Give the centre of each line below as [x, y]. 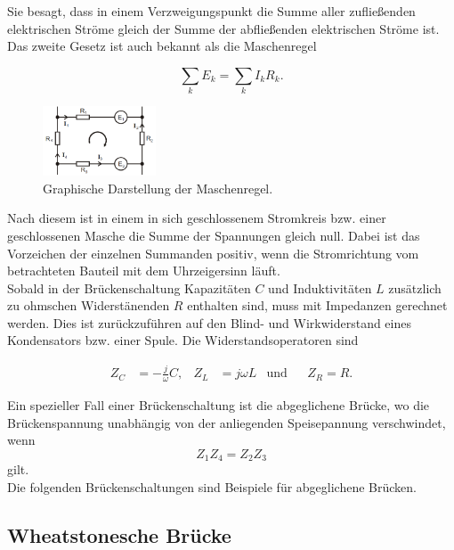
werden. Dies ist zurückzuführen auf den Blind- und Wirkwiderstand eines [209, 322]
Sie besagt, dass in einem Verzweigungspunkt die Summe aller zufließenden [211, 11]
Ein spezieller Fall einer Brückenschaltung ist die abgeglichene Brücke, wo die [219, 405]
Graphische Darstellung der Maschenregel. [158, 188]
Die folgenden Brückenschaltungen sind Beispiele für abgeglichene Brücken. [212, 487]
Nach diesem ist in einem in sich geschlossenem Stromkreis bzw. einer [197, 218]
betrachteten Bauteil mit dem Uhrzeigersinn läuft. [144, 271]
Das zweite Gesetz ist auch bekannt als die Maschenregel [162, 46]
